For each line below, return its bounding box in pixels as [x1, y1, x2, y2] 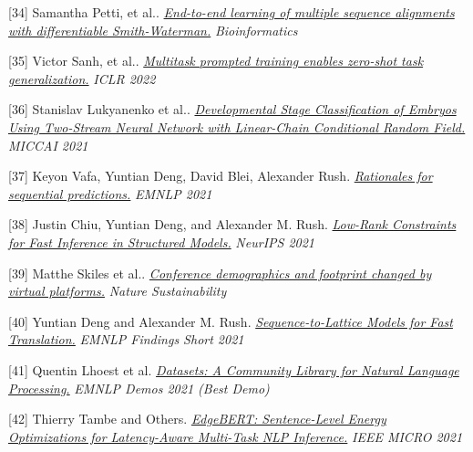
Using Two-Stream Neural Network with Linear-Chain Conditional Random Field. [8, 117, 466, 136]
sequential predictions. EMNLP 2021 [8, 184, 212, 203]
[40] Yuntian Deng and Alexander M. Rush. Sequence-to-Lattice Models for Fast [8, 311, 453, 331]
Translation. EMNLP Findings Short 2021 [8, 330, 244, 349]
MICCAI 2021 [8, 135, 88, 154]
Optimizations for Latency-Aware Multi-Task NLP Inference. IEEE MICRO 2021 [8, 426, 463, 446]
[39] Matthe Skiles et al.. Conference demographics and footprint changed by [8, 263, 432, 282]
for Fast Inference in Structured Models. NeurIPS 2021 [8, 232, 315, 251]
